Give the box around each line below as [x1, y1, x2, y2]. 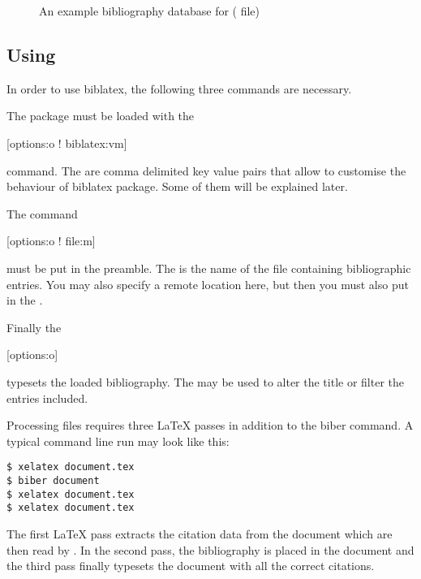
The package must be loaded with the [6, 107, 195, 124]
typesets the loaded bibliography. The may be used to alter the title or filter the [6, 373, 404, 390]
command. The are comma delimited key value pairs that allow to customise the [6, 162, 406, 179]
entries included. [6, 389, 88, 406]
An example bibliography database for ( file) [39, 2, 260, 19]
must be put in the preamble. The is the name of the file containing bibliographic [6, 259, 411, 276]
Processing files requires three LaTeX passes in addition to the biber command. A [6, 417, 414, 434]
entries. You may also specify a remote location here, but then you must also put [6, 275, 409, 292]
